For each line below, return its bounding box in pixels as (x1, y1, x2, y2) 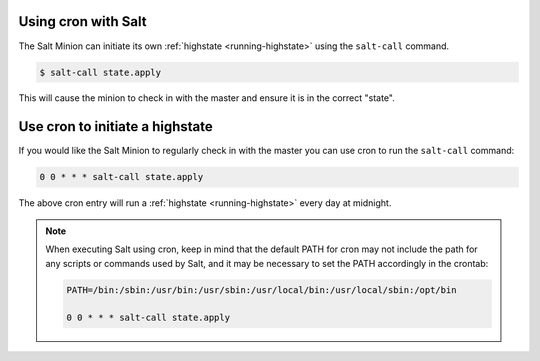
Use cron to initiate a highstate (18, 118, 214, 135)
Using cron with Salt (18, 13, 147, 30)
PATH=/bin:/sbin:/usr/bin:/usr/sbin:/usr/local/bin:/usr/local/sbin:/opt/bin (66, 284, 457, 295)
